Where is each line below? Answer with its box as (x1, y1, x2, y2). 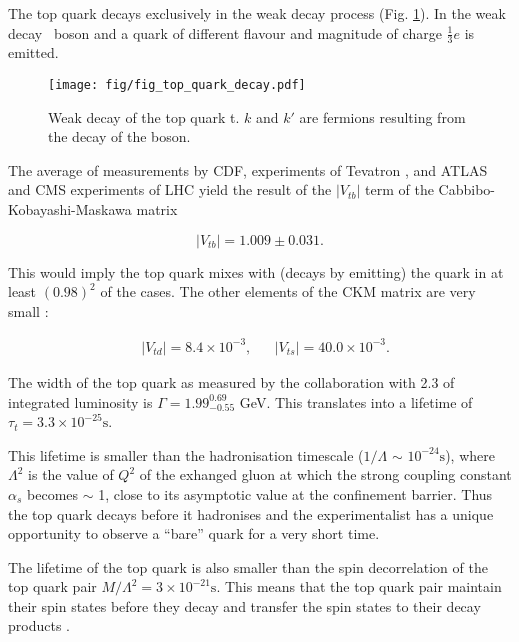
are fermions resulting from (299, 106, 466, 127)
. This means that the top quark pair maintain (216, 576, 502, 597)
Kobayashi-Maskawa (8, 199, 132, 220)
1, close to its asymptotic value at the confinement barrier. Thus (98, 483, 493, 504)
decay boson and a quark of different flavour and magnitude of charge (8, 22, 442, 43)
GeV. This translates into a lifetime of (239, 391, 473, 412)
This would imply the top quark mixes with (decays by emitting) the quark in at (8, 261, 504, 282)
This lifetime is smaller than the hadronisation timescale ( (8, 444, 364, 465)
